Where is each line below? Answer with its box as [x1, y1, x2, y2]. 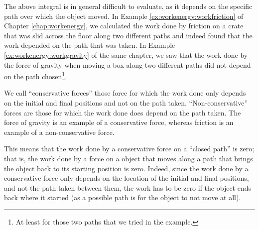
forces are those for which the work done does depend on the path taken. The [4, 107, 241, 117]
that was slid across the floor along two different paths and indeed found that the [4, 30, 253, 40]
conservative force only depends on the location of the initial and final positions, [4, 173, 249, 183]
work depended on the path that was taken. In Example [4, 40, 175, 50]
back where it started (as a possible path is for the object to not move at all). [4, 192, 241, 203]
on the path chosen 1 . [4, 70, 67, 81]
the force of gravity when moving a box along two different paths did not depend [4, 59, 251, 70]
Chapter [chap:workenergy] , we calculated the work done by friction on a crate [4, 20, 244, 31]
